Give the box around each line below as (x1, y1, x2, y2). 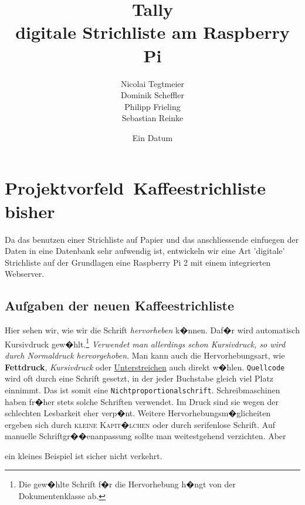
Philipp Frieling (124, 100, 181, 112)
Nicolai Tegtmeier (120, 77, 185, 89)
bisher (5, 199, 55, 223)
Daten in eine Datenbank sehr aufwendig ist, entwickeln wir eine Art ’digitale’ (5, 245, 285, 257)
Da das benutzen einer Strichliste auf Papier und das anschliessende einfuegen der (5, 233, 299, 245)
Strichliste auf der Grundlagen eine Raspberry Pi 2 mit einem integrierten (5, 256, 271, 268)
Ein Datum (132, 131, 173, 143)
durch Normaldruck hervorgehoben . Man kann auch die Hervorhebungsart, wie (5, 349, 285, 362)
